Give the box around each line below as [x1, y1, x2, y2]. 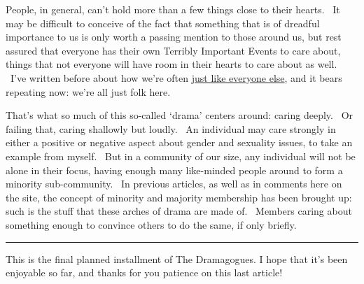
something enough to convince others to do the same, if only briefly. [6, 217, 297, 232]
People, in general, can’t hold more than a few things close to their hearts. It [6, 2, 340, 16]
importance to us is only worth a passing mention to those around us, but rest [6, 29, 342, 44]
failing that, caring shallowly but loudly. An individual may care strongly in [6, 121, 336, 136]
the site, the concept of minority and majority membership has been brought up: [6, 190, 352, 204]
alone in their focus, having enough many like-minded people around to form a [6, 162, 343, 177]
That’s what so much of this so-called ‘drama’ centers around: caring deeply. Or [6, 108, 353, 122]
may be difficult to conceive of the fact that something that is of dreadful [6, 15, 320, 30]
